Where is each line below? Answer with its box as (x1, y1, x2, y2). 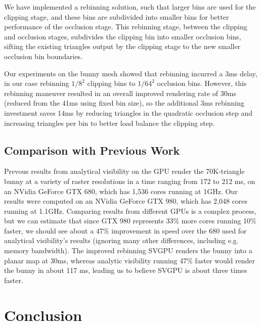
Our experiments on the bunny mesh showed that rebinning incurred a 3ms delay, (4, 68, 257, 78)
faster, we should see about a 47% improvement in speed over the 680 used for (4, 225, 247, 236)
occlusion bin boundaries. (4, 51, 83, 61)
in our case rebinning (4, 78, 69, 88)
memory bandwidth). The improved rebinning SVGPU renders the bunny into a (4, 245, 252, 256)
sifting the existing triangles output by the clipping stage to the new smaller (4, 41, 241, 52)
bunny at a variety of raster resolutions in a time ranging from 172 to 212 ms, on (4, 175, 255, 186)
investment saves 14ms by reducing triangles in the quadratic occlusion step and (4, 107, 253, 118)
